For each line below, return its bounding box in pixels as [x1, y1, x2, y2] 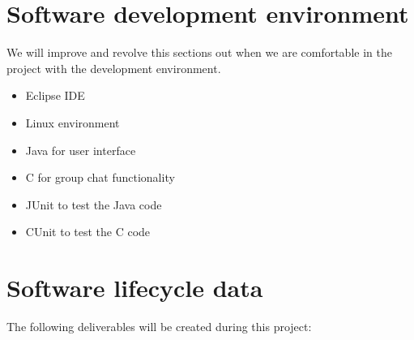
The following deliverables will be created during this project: [6, 318, 312, 334]
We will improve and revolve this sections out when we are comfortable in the [6, 44, 392, 61]
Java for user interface [25, 141, 136, 158]
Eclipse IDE [25, 87, 85, 104]
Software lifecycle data [6, 271, 263, 304]
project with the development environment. [6, 59, 221, 76]
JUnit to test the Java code [25, 196, 162, 213]
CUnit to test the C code [25, 223, 151, 240]
